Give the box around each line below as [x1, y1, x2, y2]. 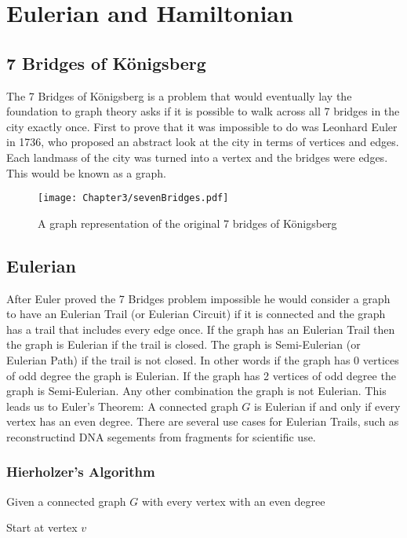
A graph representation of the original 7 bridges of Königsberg [38, 214, 337, 231]
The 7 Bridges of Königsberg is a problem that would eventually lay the [6, 87, 352, 104]
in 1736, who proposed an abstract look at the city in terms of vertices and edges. [6, 134, 399, 150]
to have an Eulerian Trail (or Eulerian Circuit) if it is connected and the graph [6, 306, 386, 322]
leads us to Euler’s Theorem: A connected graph [6, 397, 238, 414]
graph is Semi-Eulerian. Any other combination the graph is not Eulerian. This [6, 382, 387, 399]
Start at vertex [6, 519, 78, 536]
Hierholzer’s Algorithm [6, 462, 155, 481]
